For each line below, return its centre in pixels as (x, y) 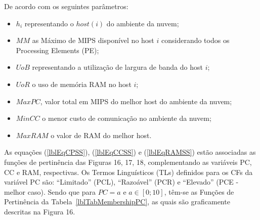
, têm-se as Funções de (199, 191)
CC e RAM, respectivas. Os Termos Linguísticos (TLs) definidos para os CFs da (128, 172)
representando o (49, 23)
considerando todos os (195, 40)
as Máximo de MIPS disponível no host (93, 40)
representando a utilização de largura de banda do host (117, 67)
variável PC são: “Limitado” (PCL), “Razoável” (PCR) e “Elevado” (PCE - (121, 182)
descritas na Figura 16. (40, 211)
